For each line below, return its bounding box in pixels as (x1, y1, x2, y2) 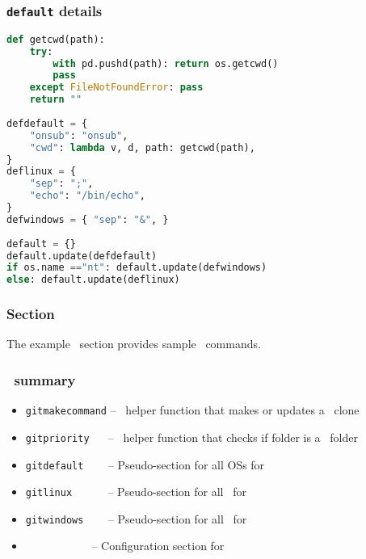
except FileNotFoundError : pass (29, 82, 204, 94)
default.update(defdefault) (6, 250, 158, 262)
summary (14, 369, 76, 389)
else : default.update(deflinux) (6, 274, 180, 286)
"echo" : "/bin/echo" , (29, 190, 145, 202)
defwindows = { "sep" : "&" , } (6, 213, 169, 225)
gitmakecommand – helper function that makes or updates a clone (25, 401, 360, 418)
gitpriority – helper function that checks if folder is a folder (25, 428, 358, 445)
